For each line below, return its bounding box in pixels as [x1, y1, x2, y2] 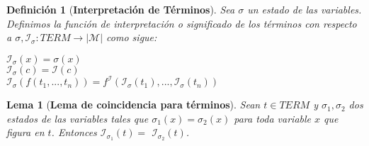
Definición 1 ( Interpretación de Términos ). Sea [6, 2, 235, 16]
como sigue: [106, 30, 157, 45]
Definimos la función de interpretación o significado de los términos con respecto [6, 16, 357, 30]
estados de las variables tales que [6, 111, 149, 125]
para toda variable [234, 111, 312, 125]
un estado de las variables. [247, 2, 362, 16]
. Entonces [51, 125, 97, 140]
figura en [6, 125, 45, 140]
